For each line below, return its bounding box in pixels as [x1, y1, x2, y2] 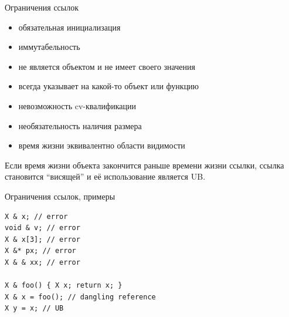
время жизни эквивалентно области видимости [18, 139, 185, 151]
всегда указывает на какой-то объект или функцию [18, 80, 199, 92]
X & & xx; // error [5, 258, 80, 267]
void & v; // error [5, 224, 80, 232]
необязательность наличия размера [18, 119, 142, 131]
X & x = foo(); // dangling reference [5, 292, 156, 301]
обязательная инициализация [18, 21, 121, 33]
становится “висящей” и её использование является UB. [5, 170, 206, 183]
